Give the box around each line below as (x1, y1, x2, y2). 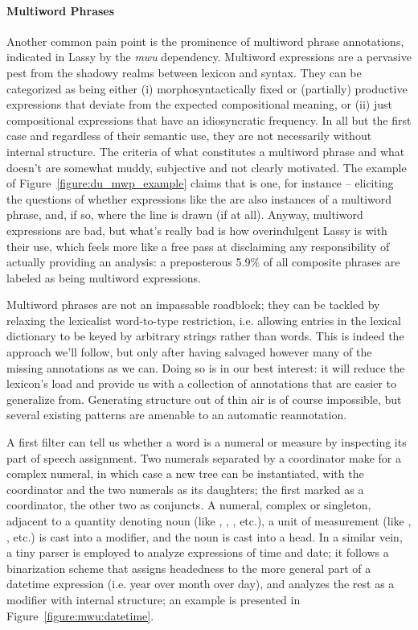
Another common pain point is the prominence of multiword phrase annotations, (6, 32, 404, 49)
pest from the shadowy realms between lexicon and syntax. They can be (6, 64, 362, 80)
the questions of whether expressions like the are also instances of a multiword (6, 190, 392, 207)
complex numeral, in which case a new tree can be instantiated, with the (6, 465, 364, 482)
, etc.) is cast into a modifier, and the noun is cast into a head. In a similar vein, (6, 528, 403, 545)
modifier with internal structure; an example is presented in (6, 591, 301, 607)
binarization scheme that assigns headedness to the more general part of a (6, 559, 371, 576)
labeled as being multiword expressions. (6, 269, 201, 286)
